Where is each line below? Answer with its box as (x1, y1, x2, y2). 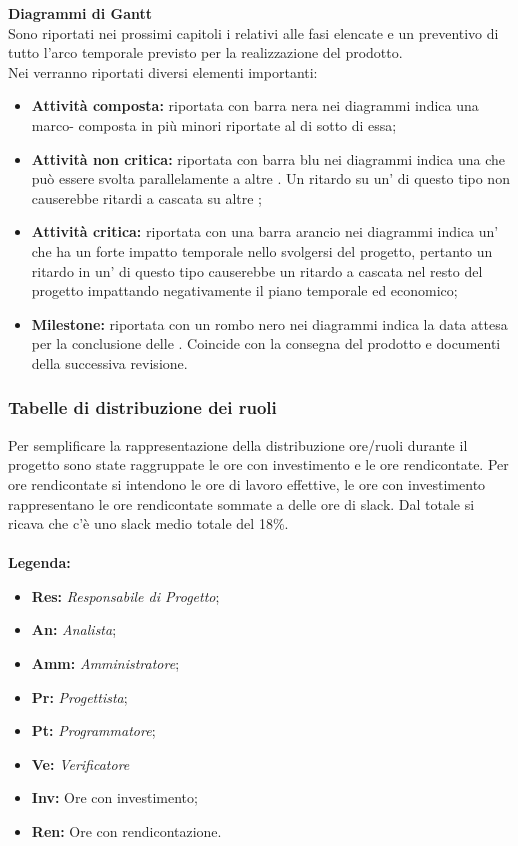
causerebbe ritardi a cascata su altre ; (31, 187, 262, 208)
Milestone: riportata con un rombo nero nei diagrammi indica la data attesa (31, 313, 508, 334)
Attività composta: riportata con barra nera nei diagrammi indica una (31, 95, 479, 116)
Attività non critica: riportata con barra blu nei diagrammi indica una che (31, 148, 505, 169)
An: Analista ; (31, 619, 117, 640)
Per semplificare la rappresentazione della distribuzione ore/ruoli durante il (8, 434, 468, 455)
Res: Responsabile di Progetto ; (31, 585, 220, 606)
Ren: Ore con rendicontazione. (31, 821, 222, 842)
